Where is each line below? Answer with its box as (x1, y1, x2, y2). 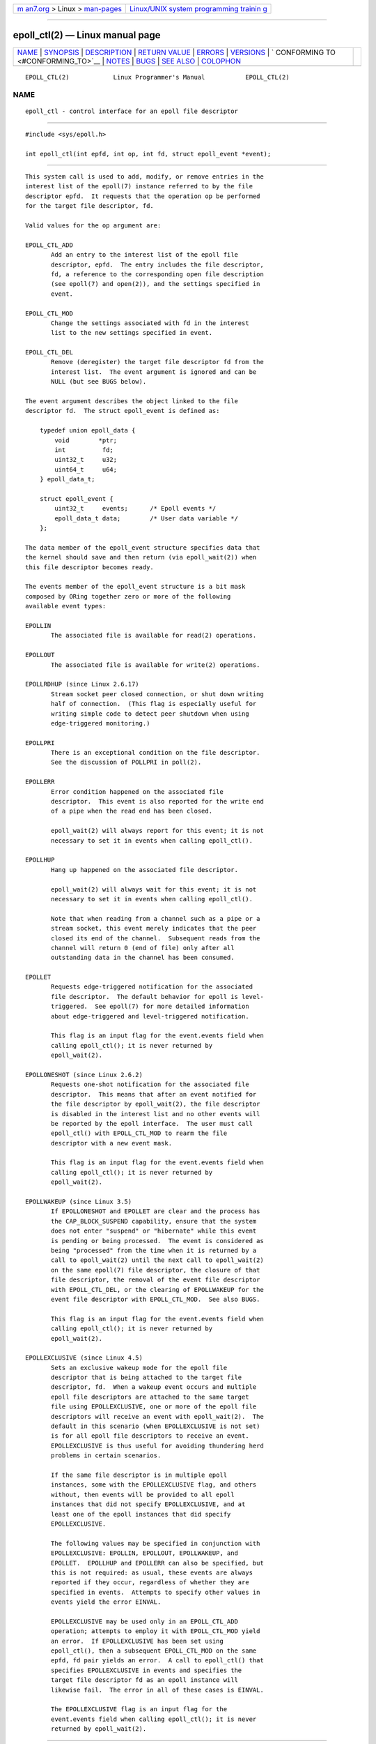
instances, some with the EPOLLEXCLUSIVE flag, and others (51, 1481, 257, 1489)
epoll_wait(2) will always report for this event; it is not (51, 827, 264, 835)
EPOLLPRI (25, 739, 55, 746)
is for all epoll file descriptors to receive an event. (51, 1432, 250, 1440)
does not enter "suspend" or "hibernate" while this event (51, 1227, 257, 1235)
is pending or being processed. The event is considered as (51, 1237, 264, 1245)
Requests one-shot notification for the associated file (51, 1081, 250, 1088)
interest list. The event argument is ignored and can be (51, 368, 257, 376)
